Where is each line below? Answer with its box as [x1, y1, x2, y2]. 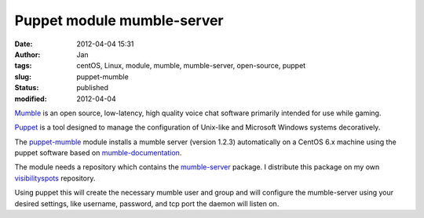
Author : [14, 49, 41, 59]
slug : [14, 71, 31, 82]
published [76, 83, 109, 93]
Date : [14, 39, 33, 49]
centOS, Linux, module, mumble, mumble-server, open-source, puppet [76, 61, 306, 71]
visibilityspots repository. [14, 173, 96, 183]
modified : [14, 94, 47, 104]
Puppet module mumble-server [14, 12, 224, 29]
